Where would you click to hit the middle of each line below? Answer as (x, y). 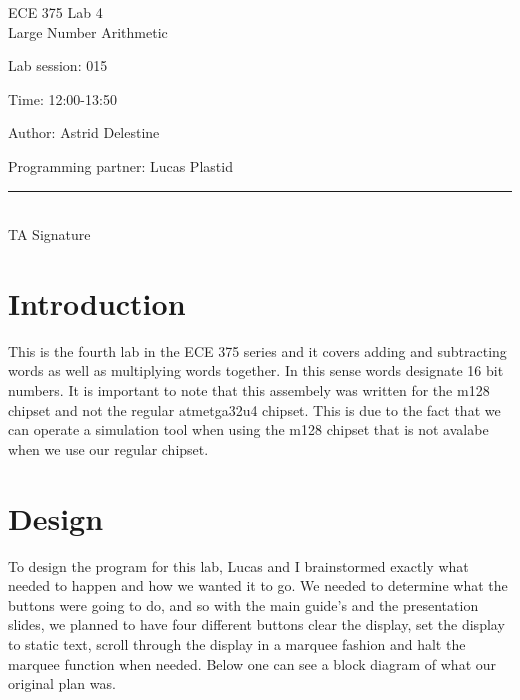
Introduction (97, 302)
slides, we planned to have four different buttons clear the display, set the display (256, 624)
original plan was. (62, 683)
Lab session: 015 (58, 65)
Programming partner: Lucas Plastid (120, 165)
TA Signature (49, 234)
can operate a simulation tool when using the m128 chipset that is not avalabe (248, 429)
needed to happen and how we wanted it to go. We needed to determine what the (258, 585)
